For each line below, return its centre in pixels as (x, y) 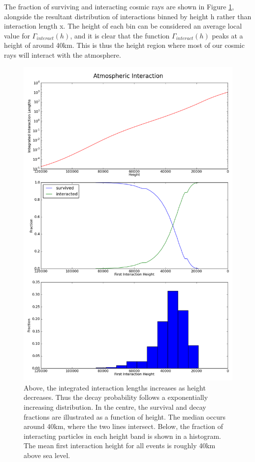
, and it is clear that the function (120, 35)
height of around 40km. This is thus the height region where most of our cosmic (124, 45)
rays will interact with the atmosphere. (63, 54)
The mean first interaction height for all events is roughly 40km (120, 445)
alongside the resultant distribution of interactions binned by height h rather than (128, 16)
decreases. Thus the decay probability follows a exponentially (116, 397)
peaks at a (227, 35)
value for (17, 35)
